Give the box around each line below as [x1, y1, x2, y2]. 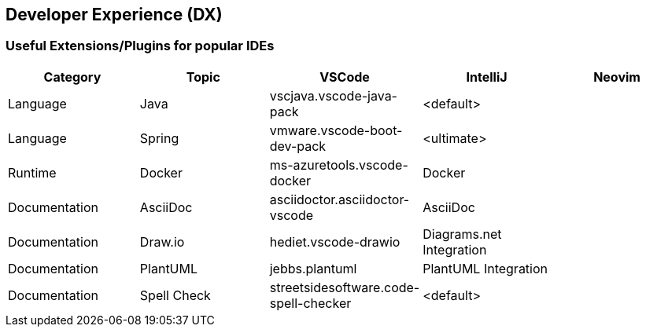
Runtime [8, 164, 57, 181]
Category [43, 68, 102, 85]
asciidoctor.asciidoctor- [269, 191, 410, 207]
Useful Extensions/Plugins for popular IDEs [6, 38, 275, 54]
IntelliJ [466, 68, 508, 85]
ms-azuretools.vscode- [269, 156, 408, 173]
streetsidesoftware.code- [269, 279, 420, 295]
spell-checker [269, 295, 352, 311]
